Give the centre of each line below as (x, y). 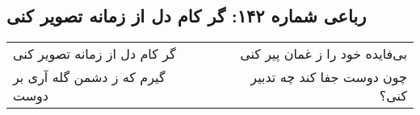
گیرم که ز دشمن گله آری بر (89, 77)
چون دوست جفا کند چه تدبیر (329, 77)
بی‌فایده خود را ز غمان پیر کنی (323, 54)
